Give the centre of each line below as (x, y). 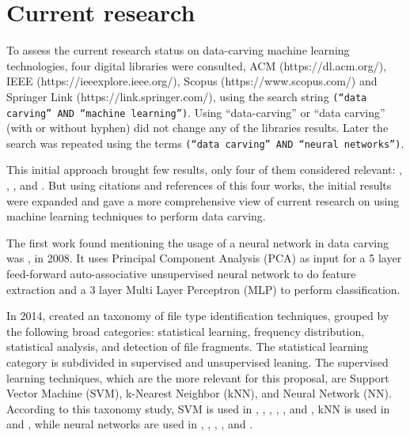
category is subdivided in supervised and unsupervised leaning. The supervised (197, 362)
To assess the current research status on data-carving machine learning (178, 50)
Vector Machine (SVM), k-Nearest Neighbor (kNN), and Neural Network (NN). (199, 393)
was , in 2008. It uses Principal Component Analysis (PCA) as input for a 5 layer (204, 258)
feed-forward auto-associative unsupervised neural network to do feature (181, 274)
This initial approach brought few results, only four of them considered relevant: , (204, 170)
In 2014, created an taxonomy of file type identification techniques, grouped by (198, 316)
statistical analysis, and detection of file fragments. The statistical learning (188, 347)
